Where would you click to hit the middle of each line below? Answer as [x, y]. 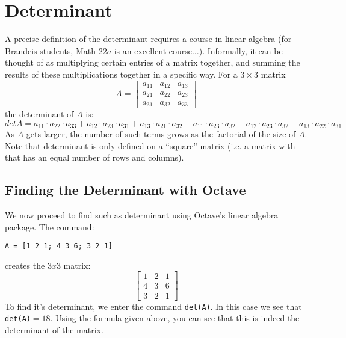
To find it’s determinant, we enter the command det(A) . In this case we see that [153, 306]
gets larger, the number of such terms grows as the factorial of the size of [161, 134]
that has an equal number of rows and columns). [94, 157]
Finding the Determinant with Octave [125, 190]
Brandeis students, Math [50, 50]
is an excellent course [153, 50]
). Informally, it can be [241, 50]
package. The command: [50, 226]
